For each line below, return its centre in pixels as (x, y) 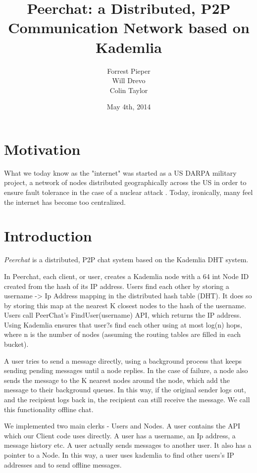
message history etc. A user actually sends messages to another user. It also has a (128, 445)
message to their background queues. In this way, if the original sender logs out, (125, 390)
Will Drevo (129, 80)
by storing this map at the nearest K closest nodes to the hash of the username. (125, 305)
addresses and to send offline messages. (63, 464)
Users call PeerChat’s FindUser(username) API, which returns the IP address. (123, 315)
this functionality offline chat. (49, 409)
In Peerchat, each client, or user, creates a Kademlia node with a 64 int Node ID (127, 276)
